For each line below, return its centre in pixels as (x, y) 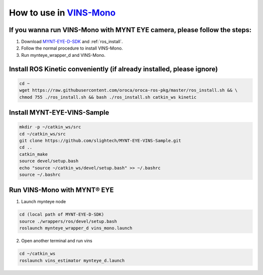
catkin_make (34, 154)
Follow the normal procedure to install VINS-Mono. (72, 48)
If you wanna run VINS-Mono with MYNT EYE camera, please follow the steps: (130, 30)
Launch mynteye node (44, 202)
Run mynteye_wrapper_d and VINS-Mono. (63, 55)
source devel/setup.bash (49, 161)
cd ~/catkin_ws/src (42, 134)
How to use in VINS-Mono (62, 13)
